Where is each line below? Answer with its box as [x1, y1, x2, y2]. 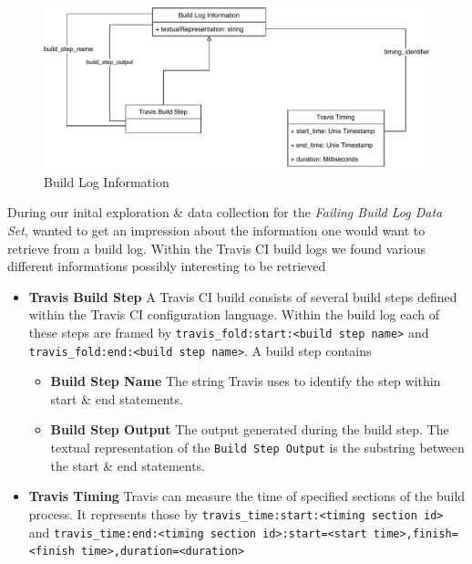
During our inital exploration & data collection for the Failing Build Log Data [7, 203, 443, 222]
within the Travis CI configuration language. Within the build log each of [28, 305, 439, 324]
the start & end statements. [50, 455, 206, 475]
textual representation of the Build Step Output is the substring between [50, 438, 465, 457]
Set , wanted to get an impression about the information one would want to [7, 221, 426, 239]
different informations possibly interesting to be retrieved [7, 256, 326, 276]
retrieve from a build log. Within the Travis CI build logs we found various [7, 238, 426, 257]
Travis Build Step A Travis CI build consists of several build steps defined [28, 287, 457, 306]
